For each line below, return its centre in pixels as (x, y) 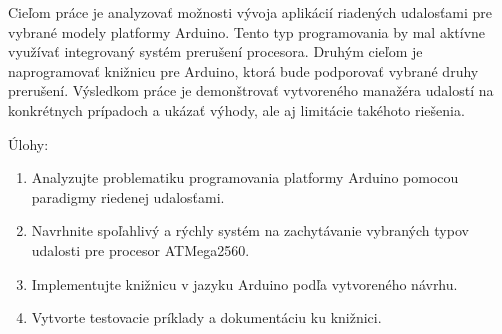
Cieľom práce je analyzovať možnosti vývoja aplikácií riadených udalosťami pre (250, 12)
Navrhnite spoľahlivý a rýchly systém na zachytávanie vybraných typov (250, 230)
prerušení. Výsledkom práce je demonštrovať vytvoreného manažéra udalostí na (251, 90)
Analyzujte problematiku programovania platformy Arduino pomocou (245, 177)
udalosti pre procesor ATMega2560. (140, 249)
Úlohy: (28, 143)
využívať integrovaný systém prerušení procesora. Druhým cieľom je (215, 51)
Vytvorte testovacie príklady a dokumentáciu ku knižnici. (206, 317)
